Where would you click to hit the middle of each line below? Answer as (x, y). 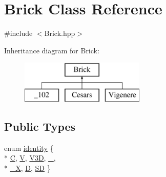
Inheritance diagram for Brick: (52, 50)
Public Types (40, 126)
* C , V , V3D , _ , (30, 158)
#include (18, 33)
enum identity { (29, 147)
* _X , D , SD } (27, 168)
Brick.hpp (60, 33)
